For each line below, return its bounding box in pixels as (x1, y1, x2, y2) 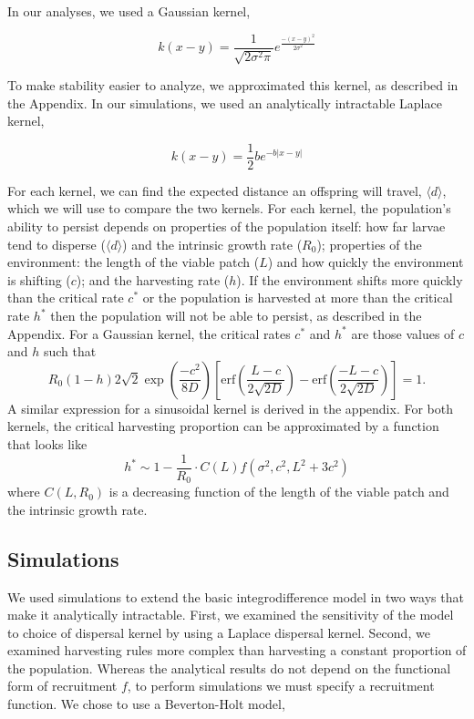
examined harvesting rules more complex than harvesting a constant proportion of (7, 641, 467, 660)
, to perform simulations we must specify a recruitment (127, 676, 435, 695)
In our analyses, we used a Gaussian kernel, (7, 2, 251, 20)
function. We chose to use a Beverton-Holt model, (7, 694, 285, 714)
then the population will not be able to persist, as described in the (50, 306, 422, 325)
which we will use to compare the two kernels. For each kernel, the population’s (7, 199, 451, 218)
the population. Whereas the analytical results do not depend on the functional (7, 658, 451, 677)
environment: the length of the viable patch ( (7, 252, 260, 272)
